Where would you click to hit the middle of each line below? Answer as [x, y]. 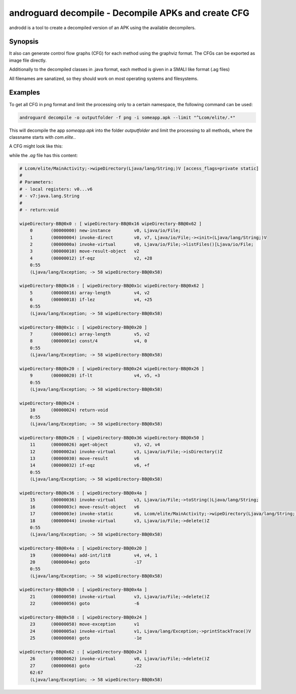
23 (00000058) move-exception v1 [85, 624]
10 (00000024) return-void [69, 410]
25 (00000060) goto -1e [86, 638]
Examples [25, 93]
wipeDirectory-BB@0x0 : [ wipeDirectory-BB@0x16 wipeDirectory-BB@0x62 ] [111, 224]
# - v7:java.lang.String [50, 196]
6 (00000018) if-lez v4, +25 [91, 300]
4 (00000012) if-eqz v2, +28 [91, 258]
